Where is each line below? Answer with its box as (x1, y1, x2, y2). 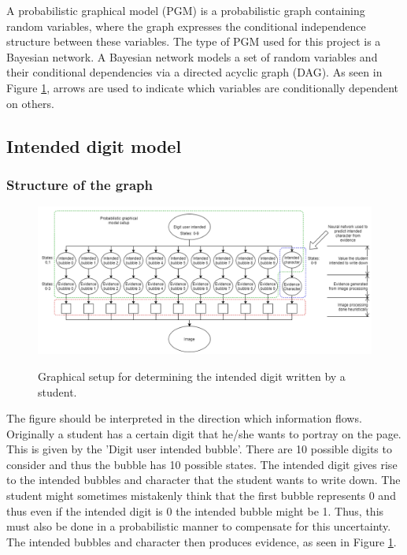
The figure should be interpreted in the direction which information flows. (6, 410, 362, 426)
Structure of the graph (6, 174, 154, 194)
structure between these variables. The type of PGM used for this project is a (6, 33, 381, 50)
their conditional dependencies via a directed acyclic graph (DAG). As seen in (6, 64, 383, 80)
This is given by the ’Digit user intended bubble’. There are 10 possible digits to (6, 441, 392, 457)
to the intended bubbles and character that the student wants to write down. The (6, 471, 401, 488)
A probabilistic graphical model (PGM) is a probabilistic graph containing (6, 2, 365, 18)
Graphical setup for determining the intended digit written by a (38, 367, 346, 384)
